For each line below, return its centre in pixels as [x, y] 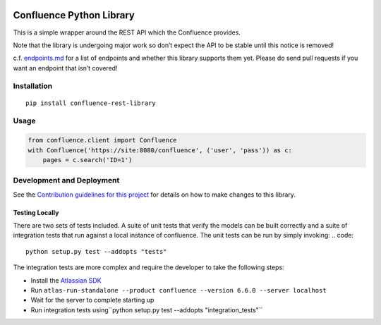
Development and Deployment [66, 180]
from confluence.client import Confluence [102, 140]
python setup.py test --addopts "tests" [96, 251]
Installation [33, 86]
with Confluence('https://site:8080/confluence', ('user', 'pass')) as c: [160, 150]
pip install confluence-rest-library [91, 103]
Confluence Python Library [74, 15]
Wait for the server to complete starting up [92, 300]
